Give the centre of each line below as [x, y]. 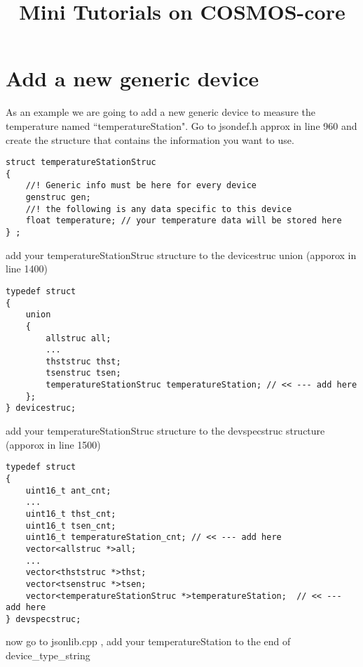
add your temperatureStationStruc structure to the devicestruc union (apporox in [181, 255]
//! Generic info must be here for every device [141, 186]
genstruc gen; [58, 198]
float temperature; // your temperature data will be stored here [184, 221]
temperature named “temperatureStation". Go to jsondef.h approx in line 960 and [181, 125]
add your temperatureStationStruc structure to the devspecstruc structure [165, 431]
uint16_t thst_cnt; [71, 514]
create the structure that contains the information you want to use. [150, 139]
